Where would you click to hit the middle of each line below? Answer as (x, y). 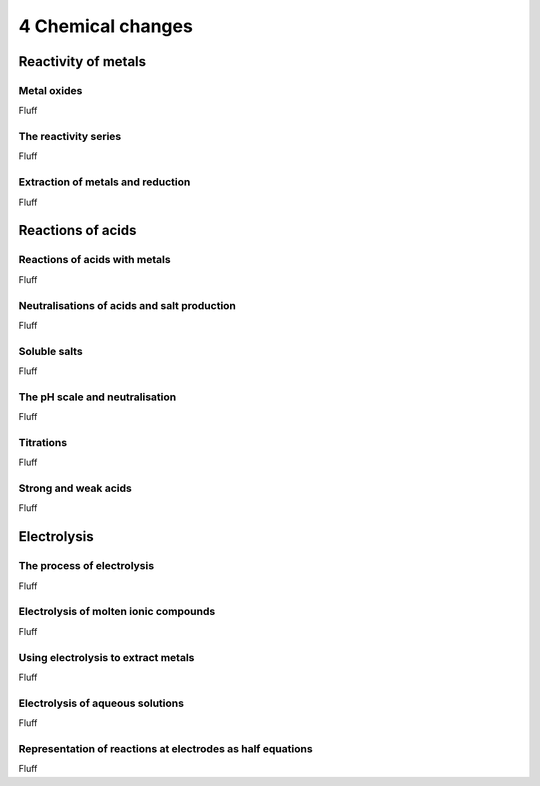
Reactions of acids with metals (94, 260)
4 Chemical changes (106, 26)
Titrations (43, 442)
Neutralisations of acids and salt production (127, 305)
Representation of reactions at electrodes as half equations (166, 748)
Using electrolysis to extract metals (106, 657)
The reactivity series (70, 137)
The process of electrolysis (86, 566)
